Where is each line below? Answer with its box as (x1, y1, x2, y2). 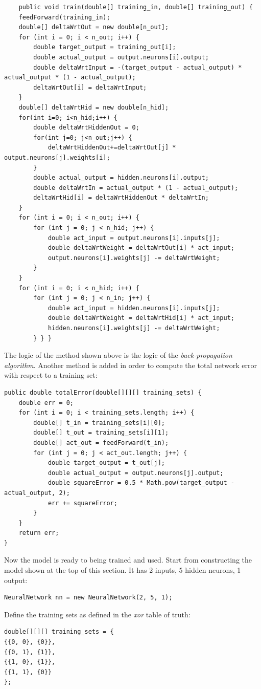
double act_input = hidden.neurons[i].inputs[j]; (48, 304, 220, 312)
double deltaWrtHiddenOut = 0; (33, 124, 139, 132)
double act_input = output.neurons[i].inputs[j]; (48, 234, 220, 242)
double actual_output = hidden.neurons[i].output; (33, 174, 209, 182)
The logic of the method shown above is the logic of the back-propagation (4, 350, 232, 360)
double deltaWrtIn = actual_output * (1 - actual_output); (33, 184, 239, 191)
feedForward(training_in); (18, 13, 110, 21)
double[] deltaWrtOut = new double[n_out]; (18, 24, 169, 31)
